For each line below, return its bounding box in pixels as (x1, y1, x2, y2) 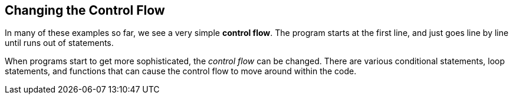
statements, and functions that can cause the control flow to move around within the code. (5, 66, 357, 77)
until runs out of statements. (5, 38, 114, 48)
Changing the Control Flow (5, 3, 165, 18)
